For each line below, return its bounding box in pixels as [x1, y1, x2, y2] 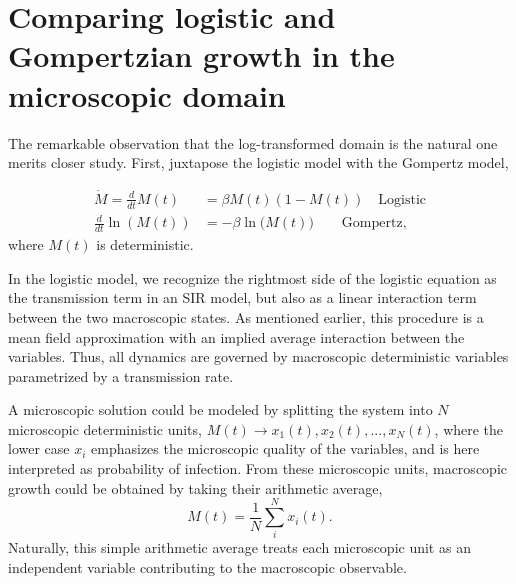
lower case [8, 438, 70, 459]
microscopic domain [8, 74, 286, 115]
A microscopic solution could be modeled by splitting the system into [8, 399, 433, 420]
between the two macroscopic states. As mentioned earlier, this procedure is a [8, 306, 484, 327]
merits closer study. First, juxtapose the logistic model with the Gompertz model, [8, 152, 509, 173]
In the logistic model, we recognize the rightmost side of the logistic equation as [8, 267, 497, 288]
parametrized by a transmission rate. [8, 365, 234, 386]
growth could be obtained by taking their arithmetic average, [8, 477, 383, 498]
